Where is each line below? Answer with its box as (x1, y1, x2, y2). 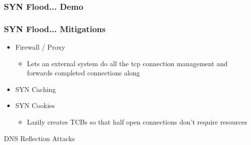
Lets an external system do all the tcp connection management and (27, 58, 228, 68)
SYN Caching (15, 84, 56, 94)
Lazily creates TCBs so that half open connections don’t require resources (27, 117, 248, 127)
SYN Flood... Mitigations (4, 22, 106, 35)
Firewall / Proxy (15, 42, 65, 52)
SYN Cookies (15, 100, 55, 110)
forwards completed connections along (27, 68, 140, 78)
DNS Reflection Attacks (4, 133, 75, 143)
